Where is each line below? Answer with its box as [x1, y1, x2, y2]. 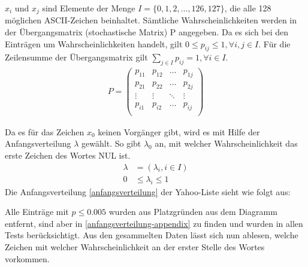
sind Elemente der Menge [42, 2, 135, 14]
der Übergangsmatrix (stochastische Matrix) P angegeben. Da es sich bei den [5, 26, 289, 38]
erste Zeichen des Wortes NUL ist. [5, 149, 131, 162]
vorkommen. [5, 252, 50, 265]
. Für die [258, 37, 291, 50]
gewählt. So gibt [81, 137, 141, 150]
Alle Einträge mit [5, 205, 69, 218]
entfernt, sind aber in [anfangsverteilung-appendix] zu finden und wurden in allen [5, 217, 303, 229]
